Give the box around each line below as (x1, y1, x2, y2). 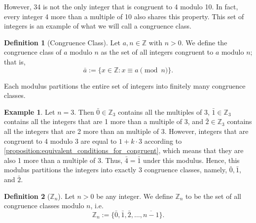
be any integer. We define (96, 191, 173, 201)
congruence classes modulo (4, 200, 84, 211)
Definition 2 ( (4, 191, 50, 201)
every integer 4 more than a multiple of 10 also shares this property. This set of (4, 11, 244, 21)
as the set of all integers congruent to (101, 47, 214, 57)
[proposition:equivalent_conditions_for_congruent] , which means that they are (4, 145, 244, 156)
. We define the (181, 37, 227, 47)
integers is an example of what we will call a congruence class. (4, 21, 191, 31)
